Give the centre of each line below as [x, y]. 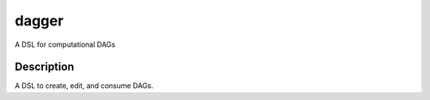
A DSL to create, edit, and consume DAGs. [84, 86]
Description [45, 67]
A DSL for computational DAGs [65, 44]
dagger [39, 21]
